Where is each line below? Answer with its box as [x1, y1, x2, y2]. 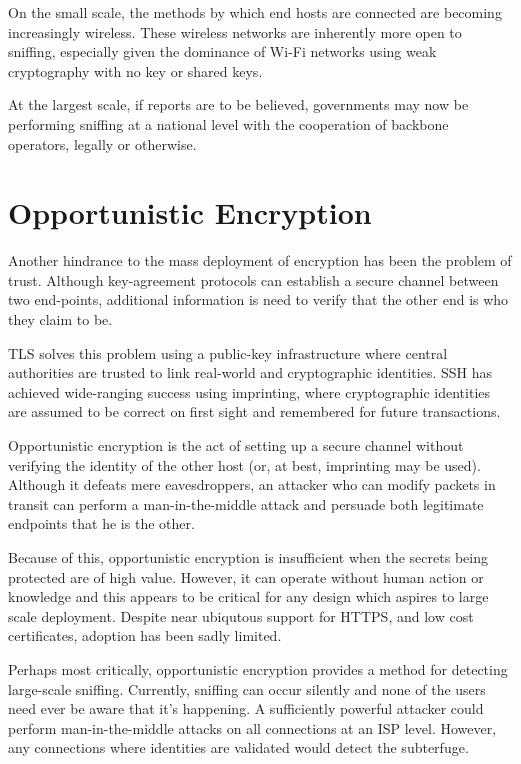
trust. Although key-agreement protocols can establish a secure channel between [8, 269, 499, 290]
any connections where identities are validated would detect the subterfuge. [8, 737, 469, 758]
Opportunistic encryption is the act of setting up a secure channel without [8, 435, 464, 456]
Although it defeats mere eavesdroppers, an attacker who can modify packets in [8, 474, 496, 495]
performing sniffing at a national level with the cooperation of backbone [8, 113, 449, 134]
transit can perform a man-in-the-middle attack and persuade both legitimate [8, 493, 484, 514]
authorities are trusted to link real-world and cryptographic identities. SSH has [8, 362, 493, 383]
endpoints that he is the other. [8, 513, 195, 534]
